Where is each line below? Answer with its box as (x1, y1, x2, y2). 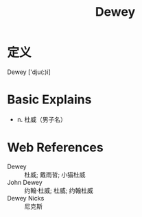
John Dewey (7, 178, 43, 186)
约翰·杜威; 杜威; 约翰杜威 (24, 186, 94, 194)
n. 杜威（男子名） (16, 115, 67, 123)
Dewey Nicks (7, 194, 45, 202)
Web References (7, 140, 104, 155)
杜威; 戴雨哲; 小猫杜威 (24, 170, 86, 179)
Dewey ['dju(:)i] (7, 68, 51, 76)
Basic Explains (7, 92, 92, 107)
